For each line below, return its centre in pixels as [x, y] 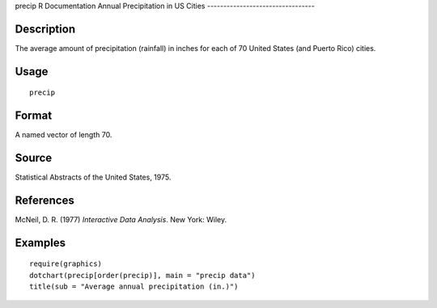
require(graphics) [66, 264]
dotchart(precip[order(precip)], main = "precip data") [142, 275]
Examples [40, 243]
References [45, 200]
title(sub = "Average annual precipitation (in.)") [134, 287]
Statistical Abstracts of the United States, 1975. [93, 177]
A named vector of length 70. [64, 135]
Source [34, 158]
